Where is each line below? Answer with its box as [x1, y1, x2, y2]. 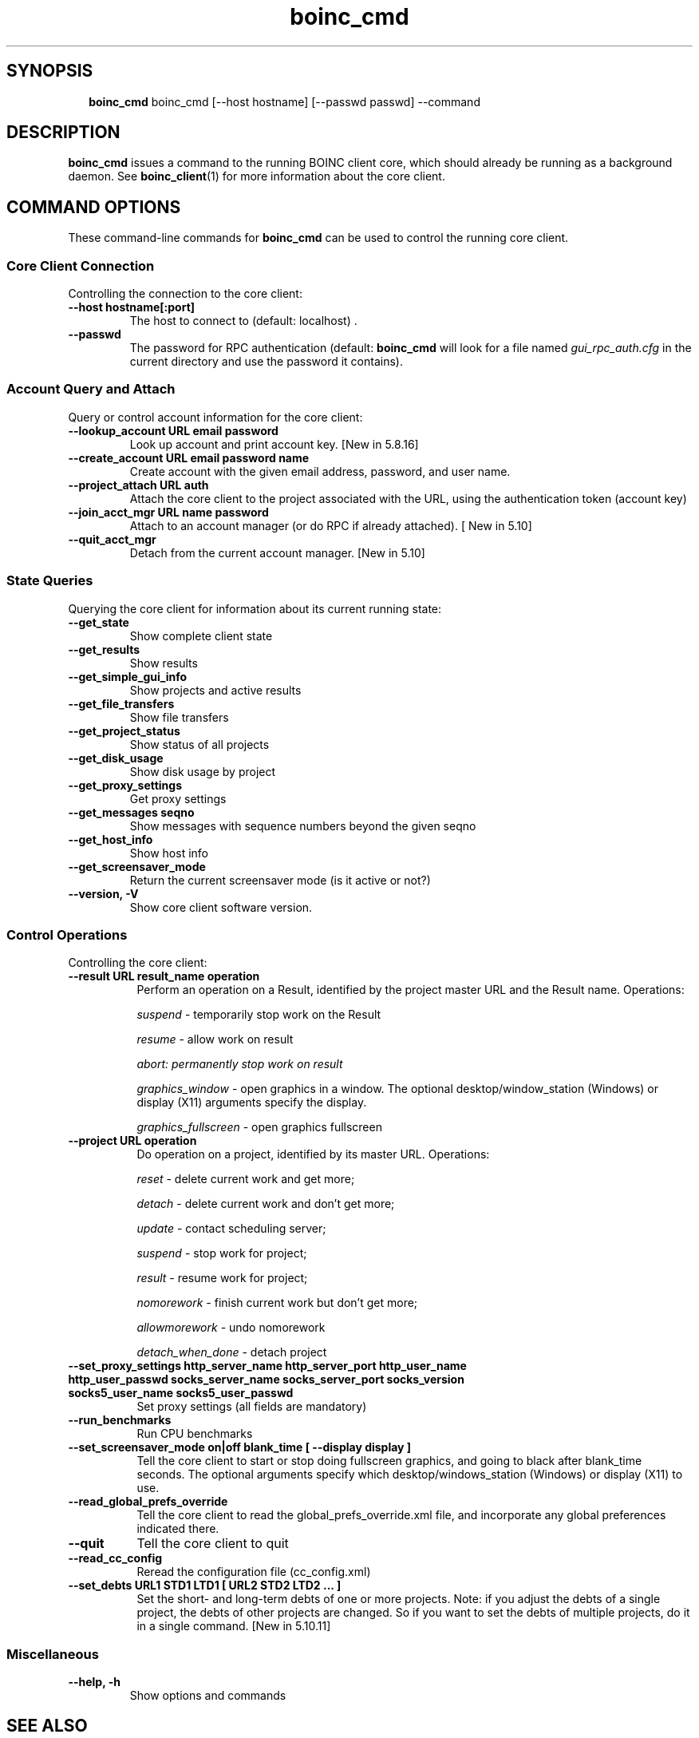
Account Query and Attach [6, 381, 176, 398]
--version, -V [68, 886, 139, 901]
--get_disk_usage [68, 750, 164, 765]
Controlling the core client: [68, 956, 207, 970]
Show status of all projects [129, 737, 270, 751]
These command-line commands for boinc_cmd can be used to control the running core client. [68, 231, 569, 245]
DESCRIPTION [6, 122, 120, 143]
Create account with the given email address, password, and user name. [129, 464, 511, 478]
